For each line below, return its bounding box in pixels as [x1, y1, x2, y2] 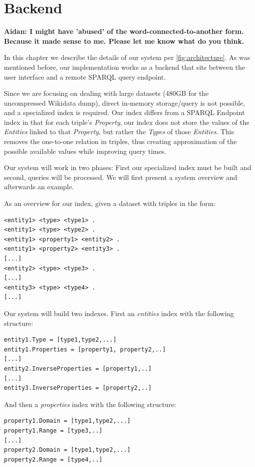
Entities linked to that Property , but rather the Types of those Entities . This [4, 126, 234, 137]
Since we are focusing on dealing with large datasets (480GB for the [4, 88, 209, 98]
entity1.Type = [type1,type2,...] [4, 336, 117, 344]
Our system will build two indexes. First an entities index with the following [4, 308, 234, 318]
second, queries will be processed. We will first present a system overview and [4, 172, 237, 182]
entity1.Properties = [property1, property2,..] [4, 346, 166, 353]
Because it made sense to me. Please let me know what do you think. [4, 35, 244, 46]
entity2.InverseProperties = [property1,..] [4, 365, 152, 372]
